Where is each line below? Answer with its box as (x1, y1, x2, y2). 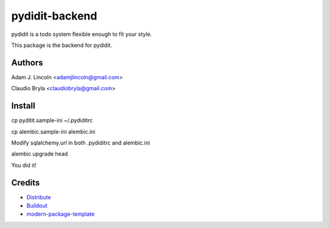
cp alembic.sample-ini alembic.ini (11, 128, 96, 135)
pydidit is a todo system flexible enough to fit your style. (11, 30, 152, 38)
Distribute (26, 193, 51, 201)
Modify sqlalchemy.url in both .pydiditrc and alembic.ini (11, 139, 150, 146)
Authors (11, 57, 43, 68)
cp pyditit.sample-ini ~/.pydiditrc (11, 116, 93, 124)
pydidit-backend (11, 9, 97, 23)
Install (11, 101, 36, 111)
